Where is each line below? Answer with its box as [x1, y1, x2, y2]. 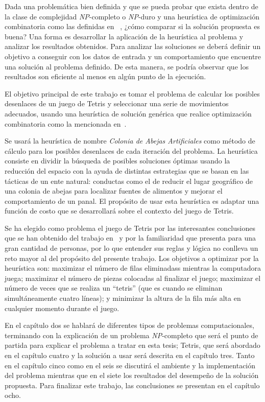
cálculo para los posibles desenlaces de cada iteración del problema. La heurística [5, 145, 258, 156]
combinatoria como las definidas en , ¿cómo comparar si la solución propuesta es [5, 21, 260, 32]
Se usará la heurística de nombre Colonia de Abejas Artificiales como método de [5, 135, 255, 146]
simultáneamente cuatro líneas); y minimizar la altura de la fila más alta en [5, 293, 241, 303]
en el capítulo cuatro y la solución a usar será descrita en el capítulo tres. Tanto [5, 350, 255, 360]
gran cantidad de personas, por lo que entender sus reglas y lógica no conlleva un [5, 243, 258, 253]
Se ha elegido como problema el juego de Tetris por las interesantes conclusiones [5, 222, 255, 233]
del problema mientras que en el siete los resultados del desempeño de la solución [5, 370, 259, 381]
